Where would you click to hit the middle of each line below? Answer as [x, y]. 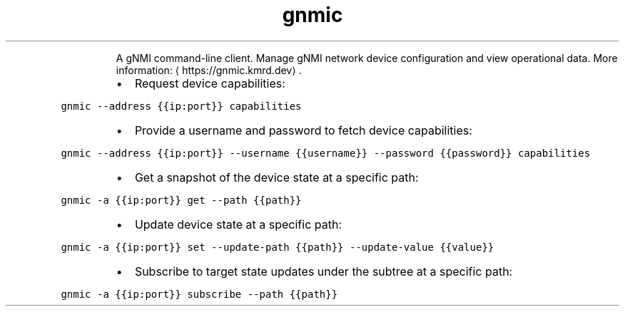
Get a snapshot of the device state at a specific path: [276, 177]
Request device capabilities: [210, 83]
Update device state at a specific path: [238, 224]
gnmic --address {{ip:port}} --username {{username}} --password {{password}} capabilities [326, 153]
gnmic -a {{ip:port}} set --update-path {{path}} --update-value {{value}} [278, 247]
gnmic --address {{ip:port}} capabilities [181, 106]
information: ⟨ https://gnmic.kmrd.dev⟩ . [209, 70]
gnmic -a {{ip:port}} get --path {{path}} [181, 200]
